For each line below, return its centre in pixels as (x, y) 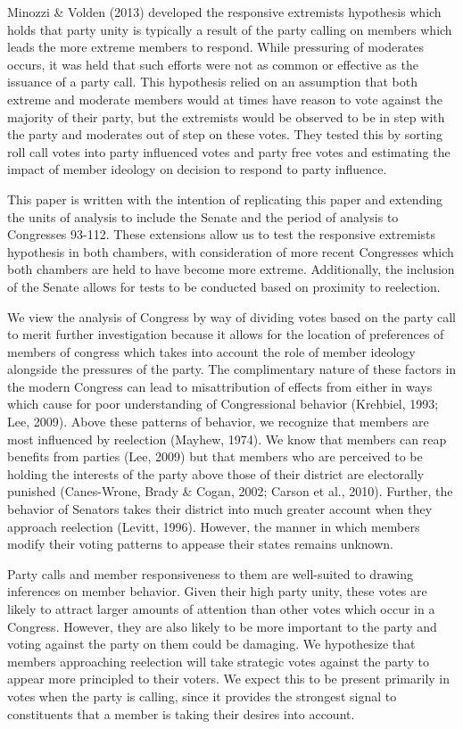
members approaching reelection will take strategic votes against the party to (218, 661)
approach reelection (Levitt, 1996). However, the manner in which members (214, 526)
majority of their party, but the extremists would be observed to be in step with (226, 116)
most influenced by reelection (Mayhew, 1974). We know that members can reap (227, 439)
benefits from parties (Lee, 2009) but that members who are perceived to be (215, 456)
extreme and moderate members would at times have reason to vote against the (225, 99)
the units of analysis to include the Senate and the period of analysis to (203, 216)
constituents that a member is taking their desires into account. (181, 713)
